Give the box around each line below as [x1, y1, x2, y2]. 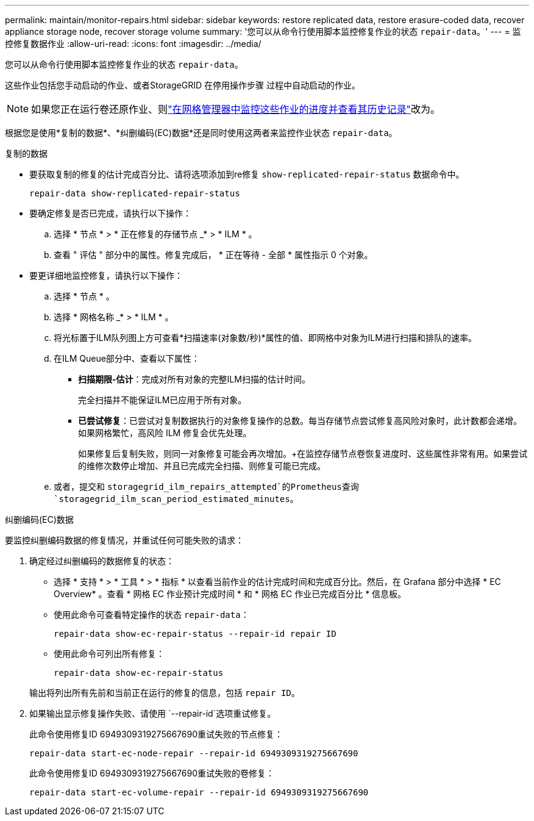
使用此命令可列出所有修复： [54, 648, 165, 659]
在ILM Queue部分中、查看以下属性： [54, 353, 200, 364]
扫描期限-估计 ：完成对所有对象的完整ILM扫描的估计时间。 [78, 374, 310, 384]
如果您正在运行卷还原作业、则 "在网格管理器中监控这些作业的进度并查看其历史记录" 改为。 [31, 103, 441, 115]
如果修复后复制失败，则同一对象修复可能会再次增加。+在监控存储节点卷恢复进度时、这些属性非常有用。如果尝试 [78, 448, 528, 459]
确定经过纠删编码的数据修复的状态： [29, 556, 174, 566]
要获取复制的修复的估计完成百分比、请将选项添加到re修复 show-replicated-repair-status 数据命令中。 [29, 169, 465, 179]
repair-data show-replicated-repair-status [29, 188, 240, 198]
